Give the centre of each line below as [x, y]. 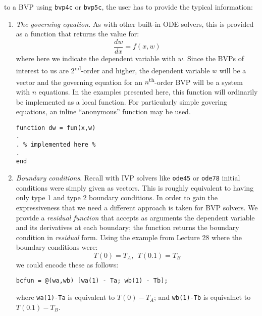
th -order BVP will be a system [196, 81]
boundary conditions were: [57, 247]
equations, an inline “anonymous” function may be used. [103, 111]
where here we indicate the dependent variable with [96, 58]
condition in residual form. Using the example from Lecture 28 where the [129, 237]
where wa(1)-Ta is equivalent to [65, 297]
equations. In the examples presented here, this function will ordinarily [148, 92]
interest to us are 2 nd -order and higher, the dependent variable [113, 69]
